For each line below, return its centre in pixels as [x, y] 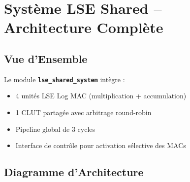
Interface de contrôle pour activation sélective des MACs [101, 145]
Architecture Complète [84, 27]
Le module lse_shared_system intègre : [64, 79]
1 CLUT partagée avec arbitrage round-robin [83, 112]
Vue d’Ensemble [46, 58]
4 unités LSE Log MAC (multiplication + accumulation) [101, 96]
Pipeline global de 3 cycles [55, 129]
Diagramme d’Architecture [74, 172]
